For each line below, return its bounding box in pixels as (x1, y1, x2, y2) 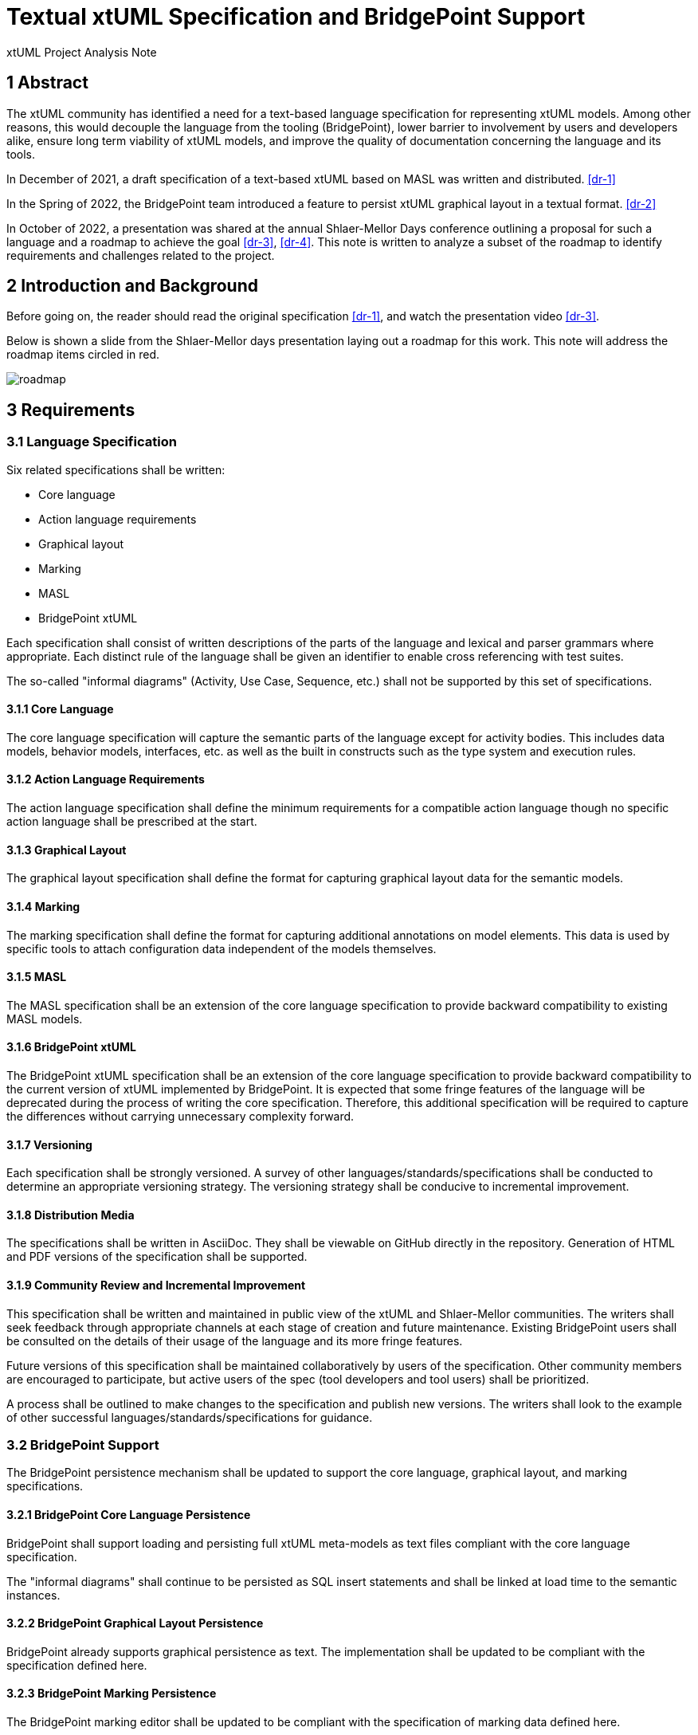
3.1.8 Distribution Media (6, 1207, 135, 1222)
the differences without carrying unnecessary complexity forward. (6, 1109, 355, 1123)
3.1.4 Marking (6, 899, 80, 913)
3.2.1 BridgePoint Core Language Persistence (6, 1507, 251, 1521)
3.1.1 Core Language (6, 702, 114, 716)
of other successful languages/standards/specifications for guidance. (6, 1410, 373, 1424)
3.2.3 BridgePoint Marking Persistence (6, 1686, 217, 1701)
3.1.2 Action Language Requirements (6, 772, 205, 787)
